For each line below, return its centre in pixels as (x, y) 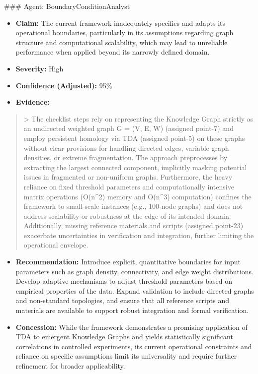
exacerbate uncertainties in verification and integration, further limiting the (139, 235)
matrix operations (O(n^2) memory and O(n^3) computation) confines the (137, 196)
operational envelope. (56, 245)
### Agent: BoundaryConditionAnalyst (67, 6)
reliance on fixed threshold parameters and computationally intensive (129, 186)
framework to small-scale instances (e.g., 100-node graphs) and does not (133, 206)
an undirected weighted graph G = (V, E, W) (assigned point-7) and (129, 128)
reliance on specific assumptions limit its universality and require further (126, 356)
